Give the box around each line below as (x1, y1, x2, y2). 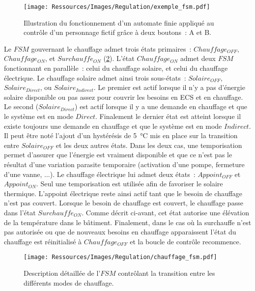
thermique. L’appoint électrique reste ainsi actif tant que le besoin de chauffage (4, 188, 243, 198)
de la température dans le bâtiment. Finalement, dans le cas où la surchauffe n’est (4, 217, 252, 227)
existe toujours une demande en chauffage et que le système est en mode (4, 120, 222, 131)
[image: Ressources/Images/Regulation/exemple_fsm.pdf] (24, 3, 210, 10)
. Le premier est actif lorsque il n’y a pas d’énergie (93, 82, 245, 92)
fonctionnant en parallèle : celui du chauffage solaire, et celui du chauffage (4, 63, 228, 73)
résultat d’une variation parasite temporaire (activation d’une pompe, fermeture (4, 159, 245, 169)
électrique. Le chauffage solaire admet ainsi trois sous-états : (4, 72, 186, 83)
